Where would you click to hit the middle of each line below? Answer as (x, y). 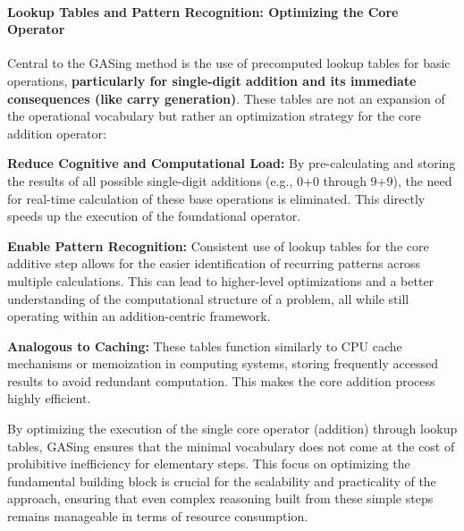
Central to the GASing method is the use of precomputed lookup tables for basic (229, 63)
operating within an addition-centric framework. (139, 316)
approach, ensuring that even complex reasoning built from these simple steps (220, 498)
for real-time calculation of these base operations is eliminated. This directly (216, 198)
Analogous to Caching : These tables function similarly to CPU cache (205, 346)
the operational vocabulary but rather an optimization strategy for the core (214, 116)
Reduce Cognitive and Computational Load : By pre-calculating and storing (232, 163)
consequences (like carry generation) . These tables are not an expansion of (226, 98)
